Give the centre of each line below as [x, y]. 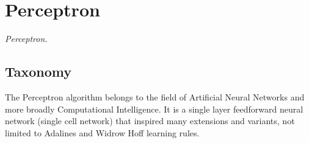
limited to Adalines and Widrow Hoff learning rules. [102, 132]
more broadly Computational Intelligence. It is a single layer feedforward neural [154, 109]
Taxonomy [38, 71]
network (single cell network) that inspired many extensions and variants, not [150, 121]
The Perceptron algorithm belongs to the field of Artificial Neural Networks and [155, 96]
